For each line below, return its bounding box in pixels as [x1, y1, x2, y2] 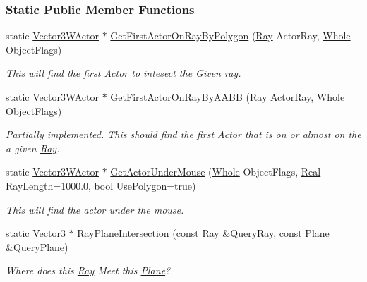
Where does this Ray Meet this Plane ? [6, 263, 171, 278]
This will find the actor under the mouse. [6, 202, 184, 216]
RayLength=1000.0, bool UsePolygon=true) [6, 178, 196, 192]
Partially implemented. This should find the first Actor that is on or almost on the [6, 127, 361, 142]
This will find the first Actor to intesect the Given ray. [6, 66, 241, 80]
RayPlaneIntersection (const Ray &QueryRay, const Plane [77, 226, 330, 240]
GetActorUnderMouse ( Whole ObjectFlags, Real [110, 164, 321, 179]
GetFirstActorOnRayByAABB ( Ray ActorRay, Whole [110, 90, 345, 104]
